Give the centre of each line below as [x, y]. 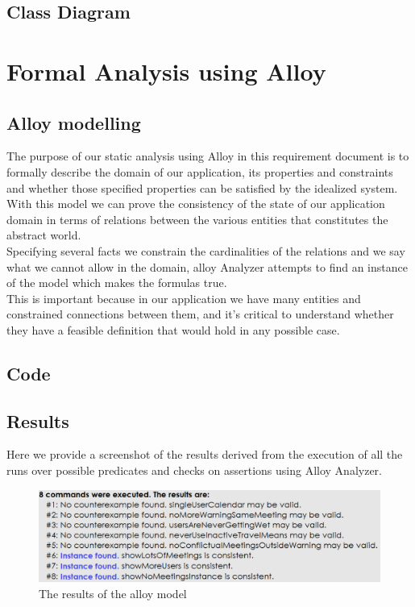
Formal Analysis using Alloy [166, 71]
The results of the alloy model [113, 593]
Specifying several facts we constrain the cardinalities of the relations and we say [206, 250]
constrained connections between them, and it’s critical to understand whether [200, 314]
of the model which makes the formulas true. [117, 283]
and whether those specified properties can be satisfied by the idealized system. [202, 187]
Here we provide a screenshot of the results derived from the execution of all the [205, 454]
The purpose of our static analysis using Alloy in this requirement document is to [208, 156]
